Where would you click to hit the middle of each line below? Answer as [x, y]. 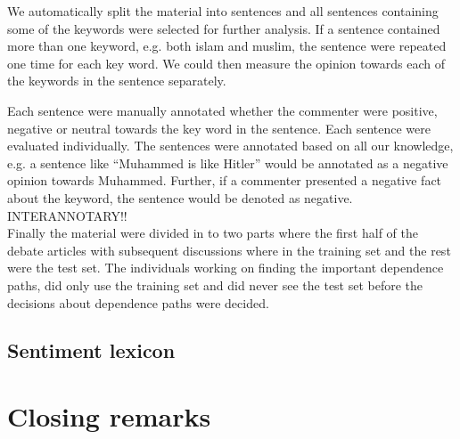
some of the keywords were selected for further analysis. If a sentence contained [224, 28]
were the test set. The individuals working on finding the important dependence [226, 268]
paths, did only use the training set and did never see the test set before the [215, 285]
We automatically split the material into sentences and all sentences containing [223, 11]
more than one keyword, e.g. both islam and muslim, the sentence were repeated [227, 46]
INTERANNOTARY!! [67, 215]
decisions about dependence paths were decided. [138, 302]
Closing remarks [109, 416]
